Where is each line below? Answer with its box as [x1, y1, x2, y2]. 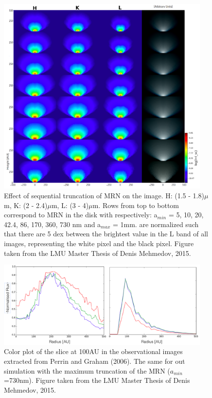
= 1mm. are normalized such [112, 219, 199, 229]
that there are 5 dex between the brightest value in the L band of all [4, 229, 208, 239]
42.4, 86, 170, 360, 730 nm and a [4, 219, 101, 229]
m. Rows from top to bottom [92, 200, 179, 210]
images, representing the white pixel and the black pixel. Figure [4, 238, 194, 248]
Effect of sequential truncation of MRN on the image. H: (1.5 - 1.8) [4, 190, 204, 200]
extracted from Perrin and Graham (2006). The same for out [4, 356, 185, 366]
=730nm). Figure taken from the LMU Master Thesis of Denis [4, 375, 190, 385]
